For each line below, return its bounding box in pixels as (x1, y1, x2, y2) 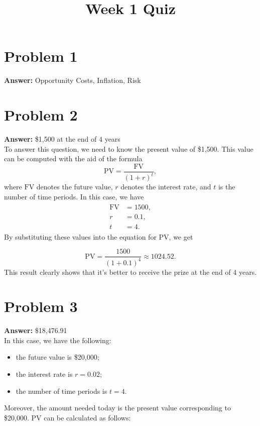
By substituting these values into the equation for (4, 231, 157, 242)
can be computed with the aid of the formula (4, 153, 143, 164)
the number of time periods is (16, 385, 107, 396)
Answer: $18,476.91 (4, 325, 67, 336)
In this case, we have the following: (4, 335, 111, 345)
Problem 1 (4, 46, 78, 66)
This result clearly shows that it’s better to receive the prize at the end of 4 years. (4, 266, 257, 277)
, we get (169, 231, 193, 242)
